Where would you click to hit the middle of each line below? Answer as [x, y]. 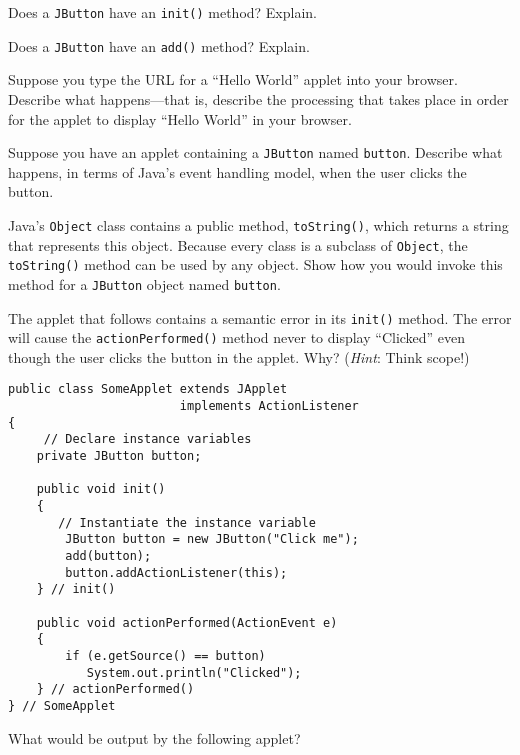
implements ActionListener [269, 406]
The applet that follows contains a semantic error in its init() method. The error [260, 317]
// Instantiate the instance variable [187, 522]
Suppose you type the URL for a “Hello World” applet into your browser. [233, 79]
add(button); [108, 556]
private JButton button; [119, 456]
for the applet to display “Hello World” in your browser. [180, 118]
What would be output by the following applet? [154, 737]
